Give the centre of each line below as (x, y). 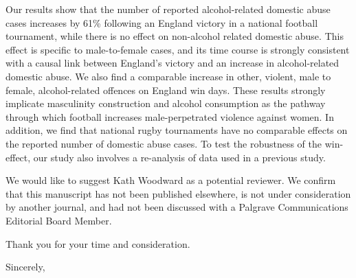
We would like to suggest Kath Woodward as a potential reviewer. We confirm (171, 180)
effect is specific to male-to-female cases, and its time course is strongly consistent (178, 49)
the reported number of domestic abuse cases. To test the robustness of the (164, 143)
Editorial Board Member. (59, 220)
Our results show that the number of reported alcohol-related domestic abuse (168, 9)
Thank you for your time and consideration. (98, 243)
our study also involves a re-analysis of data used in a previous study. (179, 157)
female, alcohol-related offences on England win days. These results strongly (166, 90)
